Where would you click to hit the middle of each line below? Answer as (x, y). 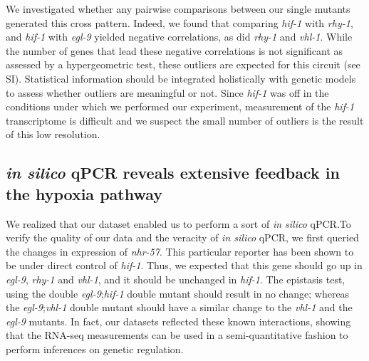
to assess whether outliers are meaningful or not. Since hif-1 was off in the (167, 92)
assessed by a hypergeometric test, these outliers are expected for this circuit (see (183, 64)
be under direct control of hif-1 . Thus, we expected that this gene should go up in (184, 265)
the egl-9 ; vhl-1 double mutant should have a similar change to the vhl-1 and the (179, 307)
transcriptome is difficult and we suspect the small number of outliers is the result (185, 120)
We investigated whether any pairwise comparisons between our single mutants (178, 9)
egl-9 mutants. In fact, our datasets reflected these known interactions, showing (178, 321)
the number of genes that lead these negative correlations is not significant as (175, 50)
